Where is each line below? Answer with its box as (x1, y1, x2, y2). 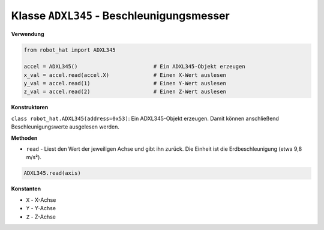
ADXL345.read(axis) (23, 170, 81, 177)
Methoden (11, 134, 38, 141)
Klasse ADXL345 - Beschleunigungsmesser (11, 9, 230, 22)
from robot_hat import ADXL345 (23, 46, 116, 53)
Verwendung (11, 30, 44, 37)
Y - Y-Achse (26, 205, 56, 212)
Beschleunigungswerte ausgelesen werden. (11, 123, 120, 130)
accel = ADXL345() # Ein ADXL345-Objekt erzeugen (23, 63, 245, 70)
